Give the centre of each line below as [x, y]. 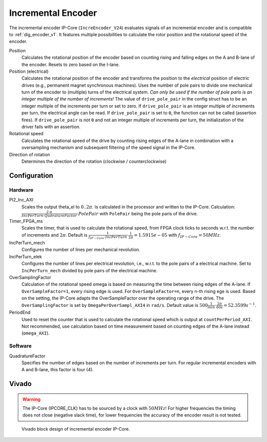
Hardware [21, 190]
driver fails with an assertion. [51, 127]
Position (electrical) [29, 71]
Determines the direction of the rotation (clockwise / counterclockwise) [94, 161]
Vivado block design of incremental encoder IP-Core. [76, 429]
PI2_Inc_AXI [21, 200]
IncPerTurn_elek [25, 256]
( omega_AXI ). [36, 333]
